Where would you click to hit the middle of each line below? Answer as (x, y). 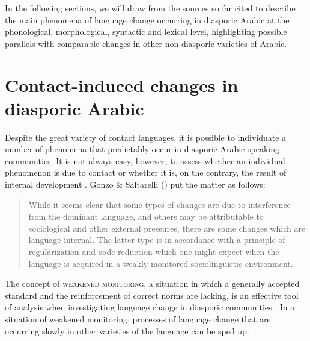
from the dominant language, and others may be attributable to (146, 216)
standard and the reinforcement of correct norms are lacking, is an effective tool (152, 295)
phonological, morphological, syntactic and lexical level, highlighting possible (146, 32)
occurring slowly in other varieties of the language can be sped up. (127, 330)
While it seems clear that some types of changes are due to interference (160, 204)
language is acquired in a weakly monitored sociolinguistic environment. (161, 263)
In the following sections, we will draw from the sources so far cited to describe (150, 8)
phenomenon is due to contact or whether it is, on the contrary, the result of (146, 172)
